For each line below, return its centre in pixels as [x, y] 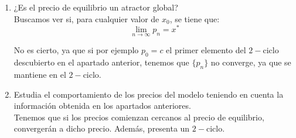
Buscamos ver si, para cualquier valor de [86, 18]
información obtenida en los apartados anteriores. [102, 106]
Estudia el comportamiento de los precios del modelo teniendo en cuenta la [149, 94]
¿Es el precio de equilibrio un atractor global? [96, 7]
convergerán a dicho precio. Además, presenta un [102, 128]
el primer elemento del [206, 50]
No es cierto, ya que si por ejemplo [76, 50]
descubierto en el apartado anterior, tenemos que [101, 62]
